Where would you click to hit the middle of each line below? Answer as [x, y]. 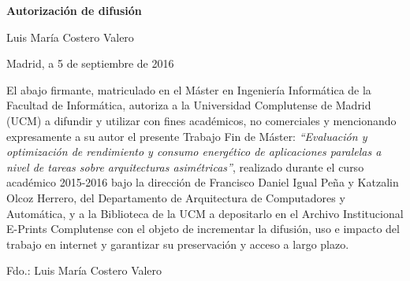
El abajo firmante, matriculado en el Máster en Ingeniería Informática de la [189, 89]
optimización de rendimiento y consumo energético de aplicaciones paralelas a [194, 152]
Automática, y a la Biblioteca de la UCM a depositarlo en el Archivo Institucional [205, 213]
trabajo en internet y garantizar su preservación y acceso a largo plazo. [178, 244]
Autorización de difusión [74, 10]
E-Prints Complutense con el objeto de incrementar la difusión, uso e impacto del [203, 229]
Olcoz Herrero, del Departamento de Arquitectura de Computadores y [176, 197]
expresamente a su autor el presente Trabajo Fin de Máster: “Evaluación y [187, 136]
